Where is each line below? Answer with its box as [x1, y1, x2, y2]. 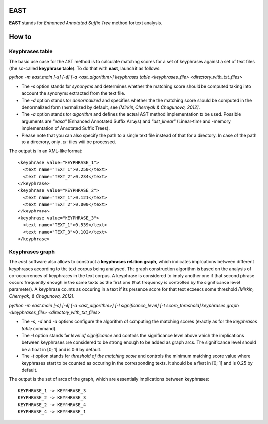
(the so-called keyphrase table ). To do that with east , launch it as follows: [9, 65, 161, 71]
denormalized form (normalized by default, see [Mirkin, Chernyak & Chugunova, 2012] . [21, 104, 200, 110]
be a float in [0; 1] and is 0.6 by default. [21, 346, 102, 352]
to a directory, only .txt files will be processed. [21, 139, 116, 145]
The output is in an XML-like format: [9, 148, 83, 154]
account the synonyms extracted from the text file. [21, 90, 125, 96]
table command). [21, 325, 57, 331]
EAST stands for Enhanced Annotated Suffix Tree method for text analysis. [9, 20, 162, 26]
